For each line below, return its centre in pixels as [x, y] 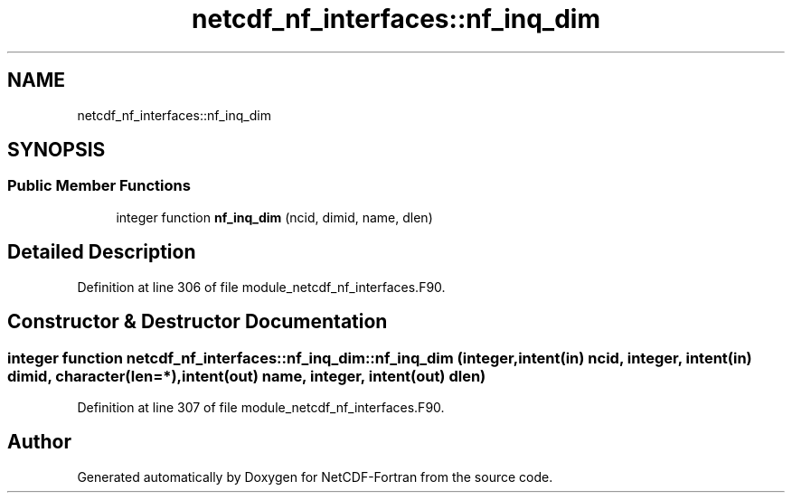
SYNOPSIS [57, 150]
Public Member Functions [99, 186]
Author [39, 442]
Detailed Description [102, 252]
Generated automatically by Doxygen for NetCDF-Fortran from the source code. [315, 476]
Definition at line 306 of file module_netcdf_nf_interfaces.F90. [261, 287]
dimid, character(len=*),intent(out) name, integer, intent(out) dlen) [247, 376]
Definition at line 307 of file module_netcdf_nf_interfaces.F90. [261, 407]
